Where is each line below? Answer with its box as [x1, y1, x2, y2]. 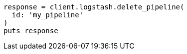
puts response [3, 27, 58, 35]
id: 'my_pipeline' [11, 11, 84, 19]
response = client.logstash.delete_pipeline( [3, 3, 185, 11]
